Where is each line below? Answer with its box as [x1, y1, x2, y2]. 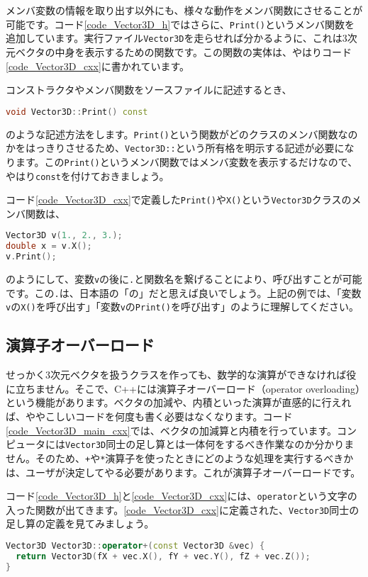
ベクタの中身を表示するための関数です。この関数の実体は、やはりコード [15, 44, 352, 59]
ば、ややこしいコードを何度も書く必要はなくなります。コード [6, 409, 293, 424]
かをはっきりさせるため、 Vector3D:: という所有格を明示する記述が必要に [6, 140, 345, 155]
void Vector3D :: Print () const [6, 106, 148, 117]
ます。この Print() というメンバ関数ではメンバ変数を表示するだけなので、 [15, 154, 358, 169]
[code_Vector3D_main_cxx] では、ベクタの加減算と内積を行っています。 [6, 422, 337, 437]
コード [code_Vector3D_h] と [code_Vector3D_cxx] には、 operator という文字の [6, 488, 357, 503]
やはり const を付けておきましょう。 [6, 168, 169, 183]
